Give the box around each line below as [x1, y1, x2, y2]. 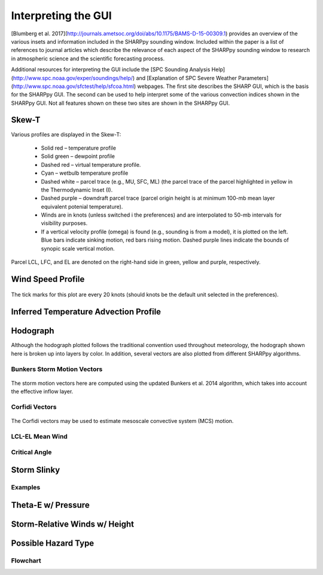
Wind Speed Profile [11, 274, 85, 284]
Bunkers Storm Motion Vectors [11, 365, 103, 373]
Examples [11, 483, 41, 491]
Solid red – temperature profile [41, 144, 117, 151]
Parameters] [238, 74, 269, 81]
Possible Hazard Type [11, 538, 95, 548]
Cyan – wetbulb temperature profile [41, 169, 129, 177]
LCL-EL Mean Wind [11, 432, 68, 440]
